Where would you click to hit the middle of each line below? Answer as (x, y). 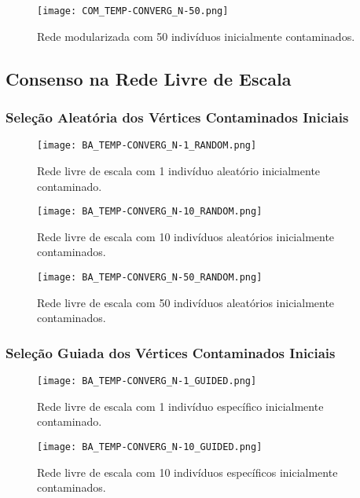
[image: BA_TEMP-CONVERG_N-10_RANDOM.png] (150, 212)
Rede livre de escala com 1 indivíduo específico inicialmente (180, 406)
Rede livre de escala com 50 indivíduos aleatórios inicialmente (186, 302)
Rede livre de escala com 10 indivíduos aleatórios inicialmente (186, 236)
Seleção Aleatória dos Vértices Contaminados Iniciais (177, 117)
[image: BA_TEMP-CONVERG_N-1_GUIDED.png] (147, 381)
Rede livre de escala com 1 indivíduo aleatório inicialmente (179, 170)
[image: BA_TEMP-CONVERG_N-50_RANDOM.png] (150, 277)
